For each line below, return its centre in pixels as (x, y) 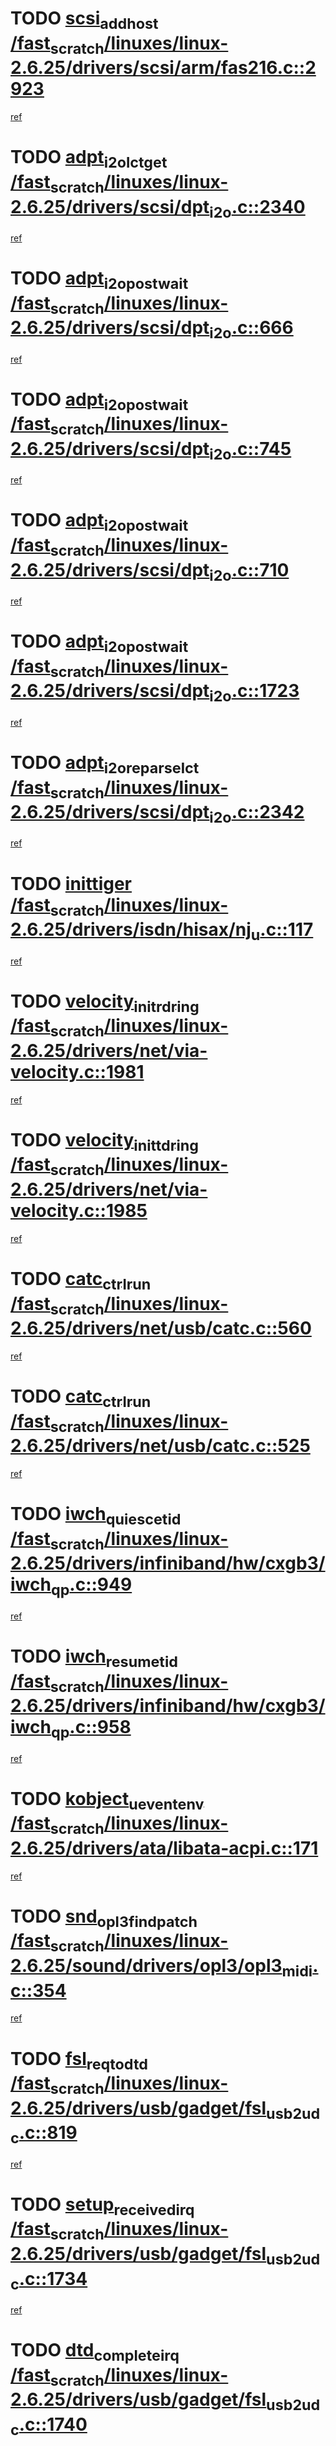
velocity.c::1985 (79, 1211)
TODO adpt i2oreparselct (105, 764)
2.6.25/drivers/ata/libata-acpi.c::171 (164, 1848)
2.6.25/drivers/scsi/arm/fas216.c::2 (163, 68)
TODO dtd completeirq (95, 2352)
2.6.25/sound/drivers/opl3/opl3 (146, 1966)
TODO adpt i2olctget (89, 159)
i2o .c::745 (250, 450)
